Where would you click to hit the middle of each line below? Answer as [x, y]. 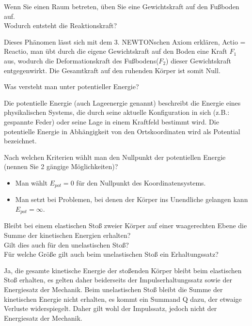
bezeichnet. [20, 141]
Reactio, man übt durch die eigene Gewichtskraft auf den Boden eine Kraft [116, 51]
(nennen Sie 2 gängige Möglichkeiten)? [61, 166]
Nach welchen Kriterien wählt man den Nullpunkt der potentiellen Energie [115, 157]
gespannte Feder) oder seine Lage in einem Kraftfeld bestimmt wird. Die [111, 121]
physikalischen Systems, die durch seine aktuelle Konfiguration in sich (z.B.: [117, 112]
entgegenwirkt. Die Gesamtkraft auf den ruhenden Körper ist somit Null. [112, 70]
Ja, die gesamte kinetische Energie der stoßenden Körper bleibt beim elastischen [123, 270]
